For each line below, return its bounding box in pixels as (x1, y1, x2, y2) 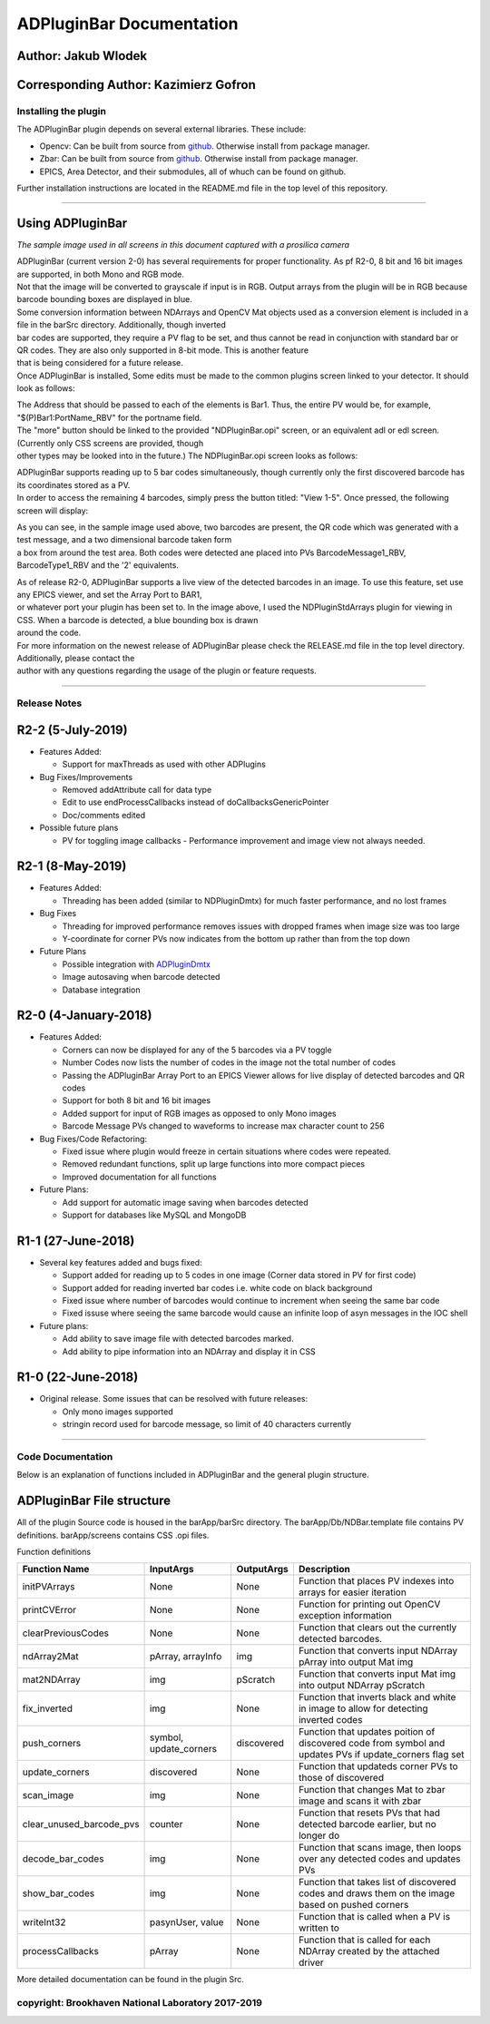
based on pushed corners (298, 1899, 409, 1912)
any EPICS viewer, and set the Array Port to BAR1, (16, 589, 203, 600)
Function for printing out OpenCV (298, 1598, 441, 1610)
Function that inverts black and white (298, 1691, 456, 1704)
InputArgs (150, 1563, 194, 1576)
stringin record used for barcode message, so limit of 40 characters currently (62, 1419, 352, 1430)
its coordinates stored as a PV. (16, 479, 131, 490)
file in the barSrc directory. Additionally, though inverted (16, 319, 227, 330)
